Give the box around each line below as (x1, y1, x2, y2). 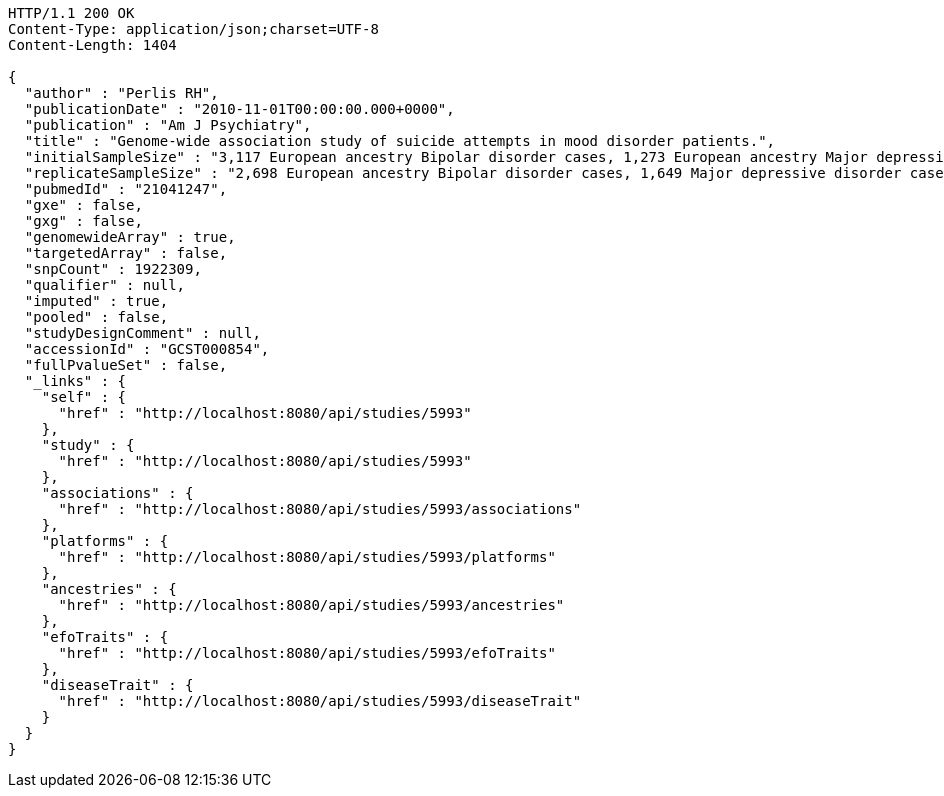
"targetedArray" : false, (24, 245, 228, 261)
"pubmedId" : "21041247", (24, 181, 228, 197)
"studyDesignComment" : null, (24, 325, 261, 341)
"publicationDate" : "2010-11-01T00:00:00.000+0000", (24, 101, 455, 117)
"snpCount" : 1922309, (24, 261, 202, 277)
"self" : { (41, 389, 127, 405)
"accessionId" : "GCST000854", (24, 341, 270, 357)
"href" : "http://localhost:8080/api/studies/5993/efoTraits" (58, 645, 556, 661)
